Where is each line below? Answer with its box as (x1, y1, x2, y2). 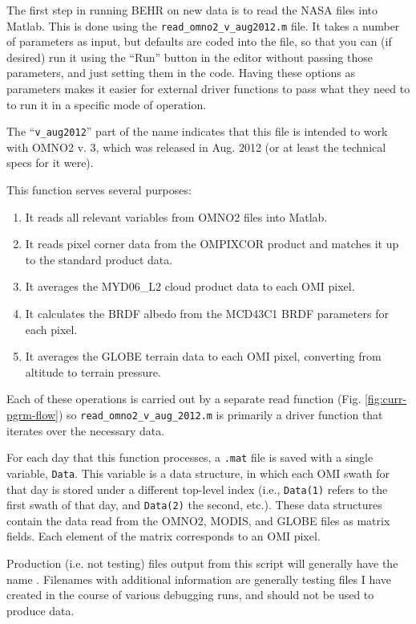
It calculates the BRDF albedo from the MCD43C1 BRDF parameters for (25, 305, 389, 322)
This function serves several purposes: (6, 181, 192, 198)
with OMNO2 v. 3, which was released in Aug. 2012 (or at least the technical (6, 138, 386, 155)
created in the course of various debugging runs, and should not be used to (6, 586, 374, 603)
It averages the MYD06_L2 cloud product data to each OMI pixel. (25, 278, 355, 295)
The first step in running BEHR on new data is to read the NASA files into (6, 2, 378, 18)
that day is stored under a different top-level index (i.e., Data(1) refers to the (6, 480, 388, 497)
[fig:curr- (364, 390, 407, 407)
